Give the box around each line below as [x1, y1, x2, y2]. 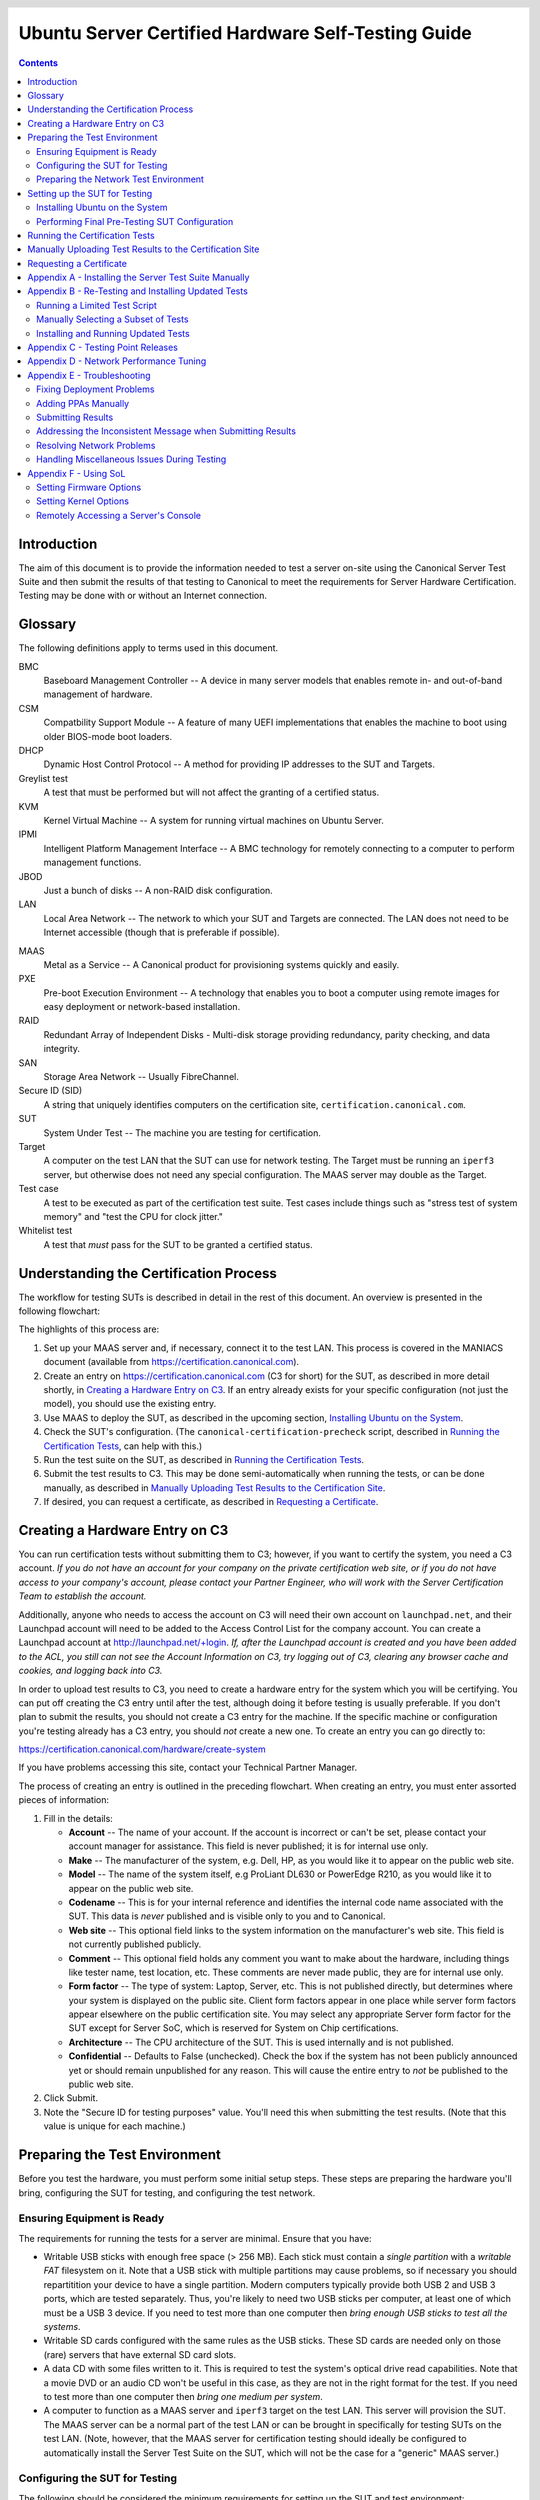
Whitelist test [18, 1225, 73, 1237]
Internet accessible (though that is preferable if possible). [43, 926, 280, 939]
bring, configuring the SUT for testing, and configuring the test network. [18, 2186, 316, 2199]
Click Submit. [43, 2092, 99, 2104]
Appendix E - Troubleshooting [27, 369, 151, 381]
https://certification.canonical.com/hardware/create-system [18, 1743, 266, 1755]
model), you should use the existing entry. [43, 1398, 217, 1410]
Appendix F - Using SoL [27, 467, 126, 479]
